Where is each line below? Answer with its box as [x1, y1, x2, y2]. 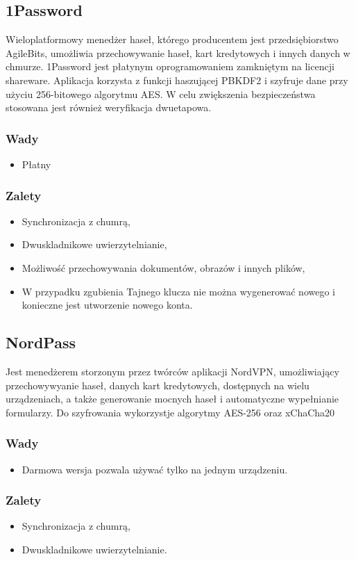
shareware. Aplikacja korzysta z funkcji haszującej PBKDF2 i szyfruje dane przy [6, 72, 348, 87]
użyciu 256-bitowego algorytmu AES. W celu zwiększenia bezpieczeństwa [6, 86, 316, 101]
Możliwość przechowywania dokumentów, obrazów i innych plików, [22, 260, 305, 275]
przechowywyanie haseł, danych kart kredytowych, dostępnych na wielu [6, 377, 310, 392]
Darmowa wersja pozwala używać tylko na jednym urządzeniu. [22, 462, 288, 476]
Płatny [22, 156, 51, 171]
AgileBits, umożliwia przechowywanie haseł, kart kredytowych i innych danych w [6, 45, 350, 60]
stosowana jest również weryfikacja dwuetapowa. [6, 100, 212, 115]
